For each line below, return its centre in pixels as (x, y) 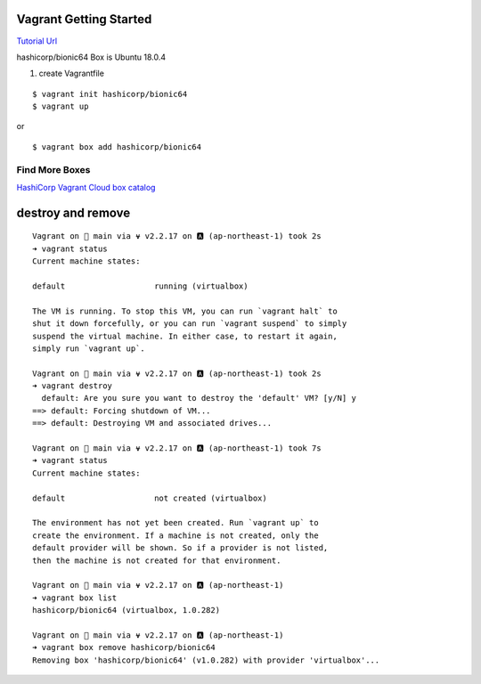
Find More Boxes (53, 169)
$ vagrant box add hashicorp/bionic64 (117, 147)
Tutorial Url (37, 41)
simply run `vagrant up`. (89, 348)
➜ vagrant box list (75, 598)
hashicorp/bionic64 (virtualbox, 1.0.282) (126, 611)
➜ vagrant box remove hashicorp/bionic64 (124, 647)
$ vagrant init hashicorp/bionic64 (110, 94)
